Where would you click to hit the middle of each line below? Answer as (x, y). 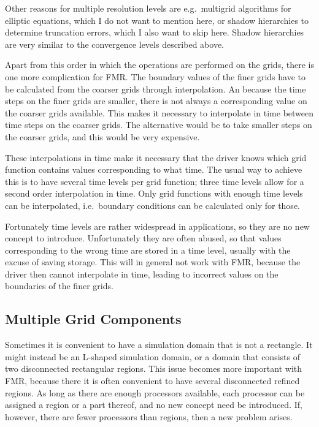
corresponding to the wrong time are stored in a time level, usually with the (148, 250)
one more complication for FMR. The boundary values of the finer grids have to (155, 76)
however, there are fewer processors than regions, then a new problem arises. (149, 416)
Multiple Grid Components (93, 319)
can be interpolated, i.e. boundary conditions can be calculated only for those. (152, 205)
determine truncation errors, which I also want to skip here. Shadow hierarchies (155, 32)
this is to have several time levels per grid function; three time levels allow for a (155, 181)
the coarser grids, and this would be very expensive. (102, 136)
